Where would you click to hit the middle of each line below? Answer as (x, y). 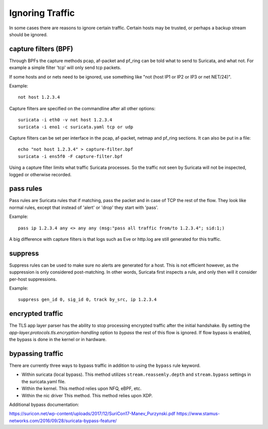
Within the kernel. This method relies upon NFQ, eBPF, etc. (82, 389)
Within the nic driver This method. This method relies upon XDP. (87, 395)
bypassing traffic (36, 353)
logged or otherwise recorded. (40, 174)
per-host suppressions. (33, 279)
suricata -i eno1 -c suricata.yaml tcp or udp (76, 127)
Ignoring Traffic (42, 13)
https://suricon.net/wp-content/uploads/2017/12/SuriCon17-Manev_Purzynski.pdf (92, 414)
